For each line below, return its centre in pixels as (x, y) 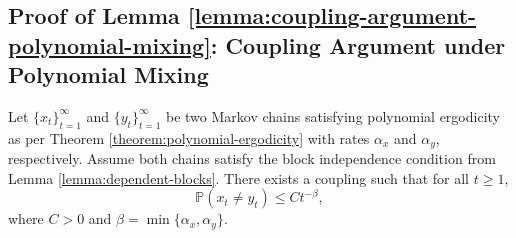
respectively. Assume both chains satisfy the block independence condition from (252, 158)
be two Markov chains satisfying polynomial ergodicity (332, 115)
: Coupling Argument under (358, 44)
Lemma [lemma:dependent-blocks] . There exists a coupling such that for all (239, 177)
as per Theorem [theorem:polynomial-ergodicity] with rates (189, 137)
